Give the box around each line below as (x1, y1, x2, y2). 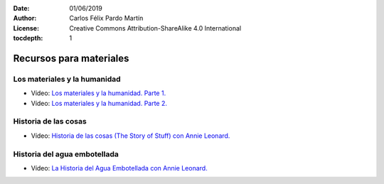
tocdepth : (13, 34, 43, 43)
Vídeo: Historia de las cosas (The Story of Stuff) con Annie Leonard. (31, 131, 230, 140)
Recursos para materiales (13, 52, 129, 64)
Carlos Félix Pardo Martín (69, 14, 144, 23)
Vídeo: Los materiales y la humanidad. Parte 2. (31, 99, 167, 107)
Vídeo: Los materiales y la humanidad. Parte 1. (31, 89, 166, 97)
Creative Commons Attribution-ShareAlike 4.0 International (69, 23, 242, 32)
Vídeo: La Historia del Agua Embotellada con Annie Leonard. (31, 164, 208, 172)
